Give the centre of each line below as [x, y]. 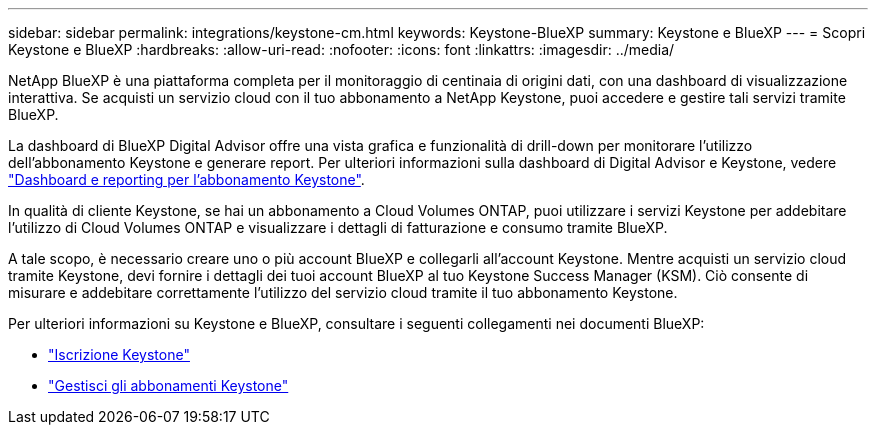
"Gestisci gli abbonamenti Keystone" [168, 385]
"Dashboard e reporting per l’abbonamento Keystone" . [186, 179]
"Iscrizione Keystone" [119, 354]
